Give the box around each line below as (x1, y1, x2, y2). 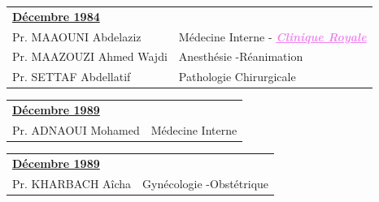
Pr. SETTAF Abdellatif (12, 68, 131, 85)
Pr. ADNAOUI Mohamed (12, 121, 140, 138)
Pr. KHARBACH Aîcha (12, 174, 132, 191)
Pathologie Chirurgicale (178, 68, 296, 85)
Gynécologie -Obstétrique (142, 174, 269, 191)
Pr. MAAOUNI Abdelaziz (12, 28, 142, 45)
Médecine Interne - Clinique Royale (178, 28, 367, 45)
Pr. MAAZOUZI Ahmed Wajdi (12, 48, 168, 65)
